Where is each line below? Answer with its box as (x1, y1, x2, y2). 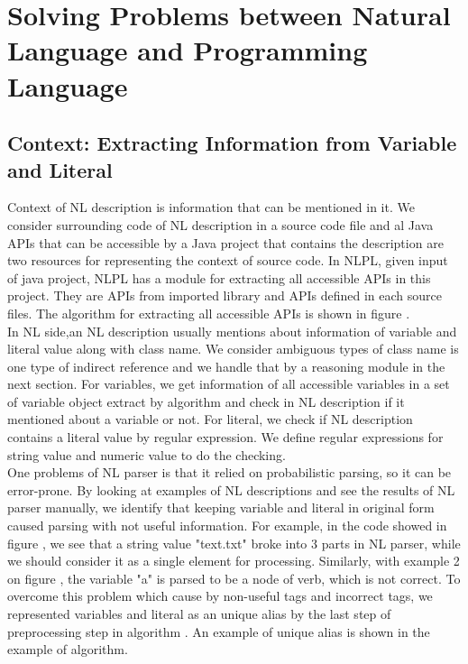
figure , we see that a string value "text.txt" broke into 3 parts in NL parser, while (7, 533, 461, 552)
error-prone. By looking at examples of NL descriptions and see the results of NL (7, 480, 455, 499)
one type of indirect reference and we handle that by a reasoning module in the (7, 356, 445, 375)
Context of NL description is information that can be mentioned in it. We (7, 198, 415, 217)
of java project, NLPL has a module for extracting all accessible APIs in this (7, 268, 431, 287)
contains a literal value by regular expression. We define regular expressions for (7, 428, 444, 447)
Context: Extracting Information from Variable (7, 129, 457, 157)
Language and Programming (7, 32, 368, 69)
